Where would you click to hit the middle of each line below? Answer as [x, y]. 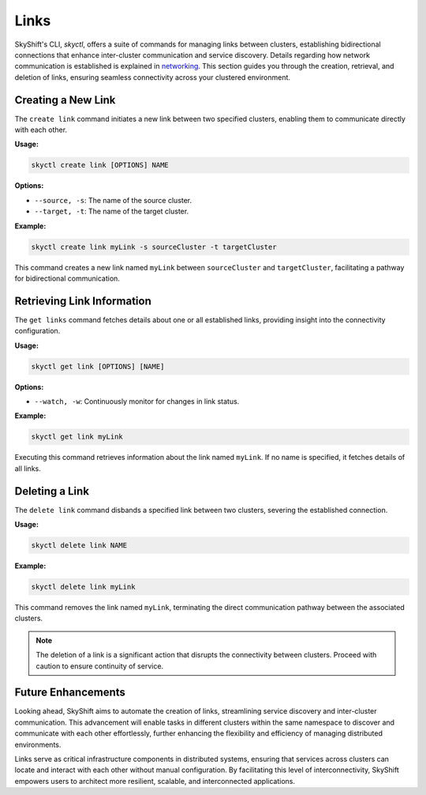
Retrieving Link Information [83, 301]
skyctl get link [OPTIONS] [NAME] [98, 366]
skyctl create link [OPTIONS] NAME [100, 165]
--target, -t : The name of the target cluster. [112, 211]
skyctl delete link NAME [79, 545]
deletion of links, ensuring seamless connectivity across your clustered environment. [153, 77]
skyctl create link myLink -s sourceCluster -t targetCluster [154, 247]
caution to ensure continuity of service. [100, 666]
